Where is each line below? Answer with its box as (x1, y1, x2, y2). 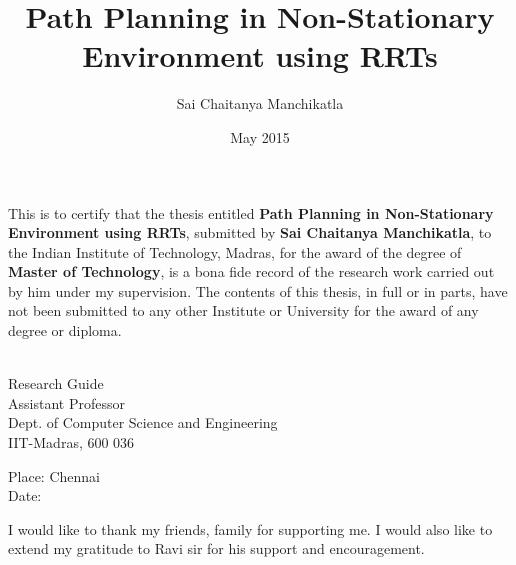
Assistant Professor (8, 392, 125, 413)
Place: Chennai (8, 465, 100, 486)
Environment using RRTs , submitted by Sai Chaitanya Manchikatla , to (8, 222, 492, 243)
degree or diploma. (8, 320, 122, 341)
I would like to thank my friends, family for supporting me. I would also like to (8, 518, 493, 539)
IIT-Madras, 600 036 (8, 432, 135, 453)
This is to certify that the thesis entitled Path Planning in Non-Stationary (8, 202, 494, 223)
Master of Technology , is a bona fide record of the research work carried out (8, 261, 495, 282)
